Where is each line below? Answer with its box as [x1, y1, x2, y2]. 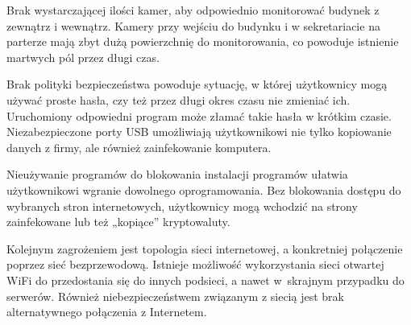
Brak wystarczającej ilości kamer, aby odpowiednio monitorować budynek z [6, 2, 380, 18]
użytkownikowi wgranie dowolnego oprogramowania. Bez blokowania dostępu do [6, 181, 401, 198]
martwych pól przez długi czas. [6, 48, 160, 65]
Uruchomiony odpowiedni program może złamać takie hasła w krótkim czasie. [6, 107, 392, 124]
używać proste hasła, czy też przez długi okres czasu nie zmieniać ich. [6, 91, 351, 108]
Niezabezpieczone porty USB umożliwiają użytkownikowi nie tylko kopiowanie [6, 123, 392, 140]
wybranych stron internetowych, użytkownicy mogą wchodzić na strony [6, 197, 358, 214]
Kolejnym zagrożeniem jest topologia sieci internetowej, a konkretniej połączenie [6, 240, 403, 257]
